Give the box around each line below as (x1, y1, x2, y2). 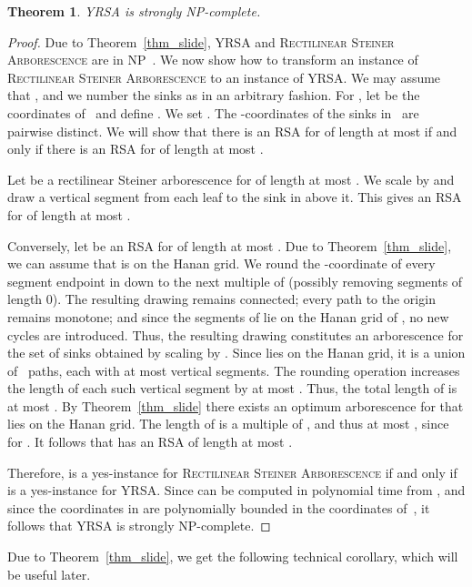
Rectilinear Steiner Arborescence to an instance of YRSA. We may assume (7, 67, 441, 86)
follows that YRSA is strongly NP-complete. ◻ (7, 516, 271, 535)
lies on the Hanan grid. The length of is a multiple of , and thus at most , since (7, 414, 449, 433)
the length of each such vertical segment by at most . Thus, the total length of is (7, 379, 457, 398)
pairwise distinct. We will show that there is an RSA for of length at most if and (7, 121, 457, 140)
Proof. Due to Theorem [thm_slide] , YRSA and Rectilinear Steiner (7, 32, 395, 51)
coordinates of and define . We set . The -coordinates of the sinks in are (7, 103, 419, 122)
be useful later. (7, 564, 91, 583)
